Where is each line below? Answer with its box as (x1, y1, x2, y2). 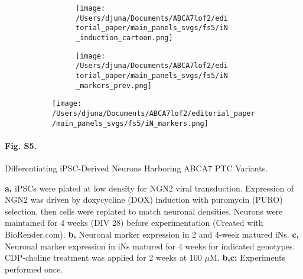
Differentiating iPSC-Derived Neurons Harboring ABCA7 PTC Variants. (5, 162, 268, 174)
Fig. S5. (5, 139, 37, 151)
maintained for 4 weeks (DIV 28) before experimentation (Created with (5, 216, 263, 229)
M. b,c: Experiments (209, 251, 286, 264)
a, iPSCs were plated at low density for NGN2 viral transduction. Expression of (5, 181, 294, 194)
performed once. (5, 262, 63, 275)
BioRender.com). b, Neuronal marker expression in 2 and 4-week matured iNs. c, (5, 228, 299, 240)
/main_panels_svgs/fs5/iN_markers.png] (52, 119, 208, 128)
